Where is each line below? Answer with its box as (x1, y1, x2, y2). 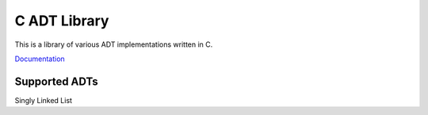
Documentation (14, 54, 65, 63)
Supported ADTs (14, 75, 98, 88)
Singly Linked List (14, 95, 73, 105)
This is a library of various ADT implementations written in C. (14, 40, 213, 49)
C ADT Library (14, 12, 109, 29)
